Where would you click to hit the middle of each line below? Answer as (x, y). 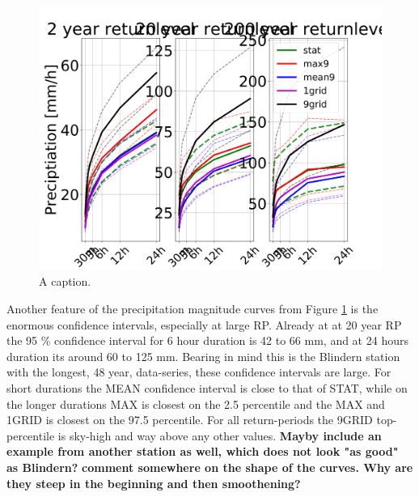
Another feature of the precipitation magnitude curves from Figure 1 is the (193, 309)
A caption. (65, 281)
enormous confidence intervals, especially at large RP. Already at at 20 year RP (204, 324)
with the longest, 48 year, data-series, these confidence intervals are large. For (199, 372)
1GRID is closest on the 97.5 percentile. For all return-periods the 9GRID (190, 420)
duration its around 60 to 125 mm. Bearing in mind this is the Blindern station (203, 356)
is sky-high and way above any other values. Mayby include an (220, 435)
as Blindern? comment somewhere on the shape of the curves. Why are (210, 467)
